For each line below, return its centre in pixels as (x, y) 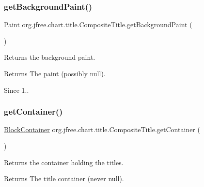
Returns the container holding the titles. (64, 162)
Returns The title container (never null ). (64, 178)
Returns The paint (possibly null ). (55, 73)
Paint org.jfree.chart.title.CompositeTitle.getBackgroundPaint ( (98, 25)
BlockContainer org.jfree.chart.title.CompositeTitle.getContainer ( (102, 129)
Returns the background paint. (50, 57)
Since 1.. (16, 90)
